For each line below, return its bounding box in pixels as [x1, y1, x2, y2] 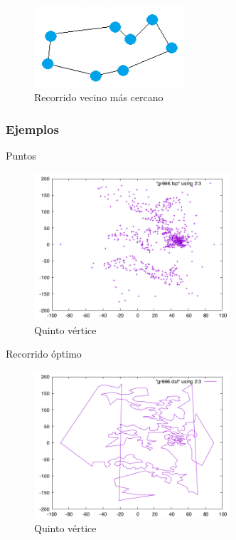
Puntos [6, 147, 36, 162]
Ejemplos [6, 120, 59, 137]
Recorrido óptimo [6, 346, 82, 361]
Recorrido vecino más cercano [34, 90, 163, 105]
